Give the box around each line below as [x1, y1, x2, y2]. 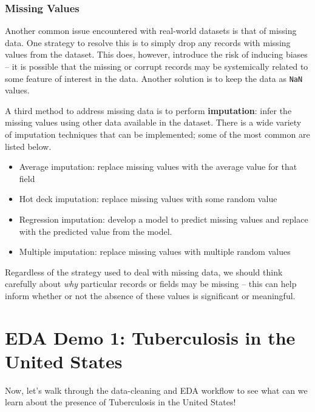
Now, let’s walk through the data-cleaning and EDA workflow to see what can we [5, 383, 308, 396]
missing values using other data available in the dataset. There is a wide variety [5, 116, 302, 129]
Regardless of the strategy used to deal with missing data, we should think [5, 265, 283, 278]
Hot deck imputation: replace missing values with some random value [19, 192, 277, 205]
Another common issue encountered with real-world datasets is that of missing [5, 24, 297, 37]
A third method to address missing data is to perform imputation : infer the [5, 104, 292, 117]
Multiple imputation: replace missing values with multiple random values [19, 245, 291, 258]
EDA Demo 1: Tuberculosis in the [5, 325, 296, 350]
